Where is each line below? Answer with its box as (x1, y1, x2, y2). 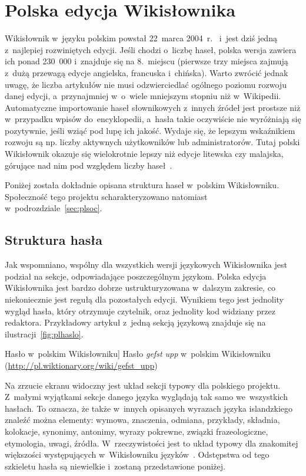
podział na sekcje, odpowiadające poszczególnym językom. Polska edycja (5, 270, 267, 282)
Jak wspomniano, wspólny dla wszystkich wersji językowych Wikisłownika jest (5, 258, 287, 271)
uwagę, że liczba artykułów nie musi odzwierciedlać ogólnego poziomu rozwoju (5, 78, 287, 90)
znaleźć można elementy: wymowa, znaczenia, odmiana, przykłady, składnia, (5, 413, 280, 426)
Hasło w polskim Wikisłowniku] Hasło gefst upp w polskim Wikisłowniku (5, 347, 271, 360)
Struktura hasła (5, 231, 103, 249)
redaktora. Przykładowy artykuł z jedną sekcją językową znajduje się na (5, 316, 266, 329)
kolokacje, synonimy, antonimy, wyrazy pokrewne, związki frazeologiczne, (5, 425, 268, 437)
